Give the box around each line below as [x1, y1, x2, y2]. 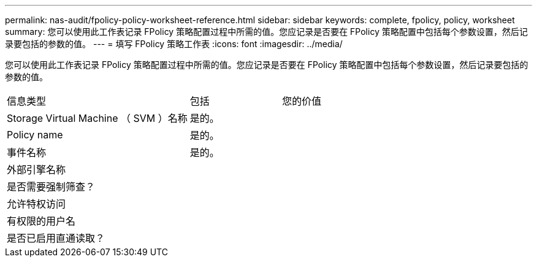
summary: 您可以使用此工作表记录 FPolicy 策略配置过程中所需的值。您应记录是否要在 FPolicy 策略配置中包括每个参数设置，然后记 [5, 26, 528, 37]
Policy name [7, 129, 63, 141]
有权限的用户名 [7, 215, 76, 227]
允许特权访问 [7, 198, 66, 210]
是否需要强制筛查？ [7, 181, 96, 193]
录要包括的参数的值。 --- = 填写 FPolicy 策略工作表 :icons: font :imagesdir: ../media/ [5, 39, 343, 49]
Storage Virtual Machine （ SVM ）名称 [7, 112, 188, 124]
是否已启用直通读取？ [7, 232, 105, 244]
